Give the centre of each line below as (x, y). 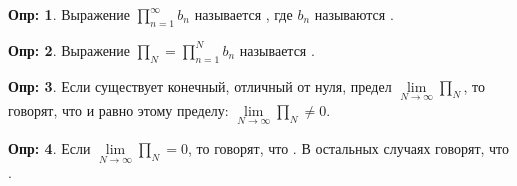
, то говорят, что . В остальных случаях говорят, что (349, 148)
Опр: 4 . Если (49, 148)
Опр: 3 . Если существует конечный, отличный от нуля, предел (200, 85)
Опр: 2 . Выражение (69, 49)
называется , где (243, 14)
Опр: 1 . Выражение (69, 14)
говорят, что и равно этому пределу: (118, 109)
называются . (354, 14)
